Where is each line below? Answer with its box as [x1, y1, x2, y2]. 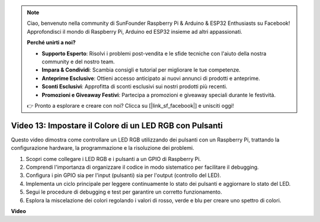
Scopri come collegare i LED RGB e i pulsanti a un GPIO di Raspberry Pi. [25, 155, 201, 162]
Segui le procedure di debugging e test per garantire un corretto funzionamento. [25, 188, 222, 195]
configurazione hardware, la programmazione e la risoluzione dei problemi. [11, 144, 194, 152]
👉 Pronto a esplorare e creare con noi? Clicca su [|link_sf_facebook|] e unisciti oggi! [27, 102, 234, 109]
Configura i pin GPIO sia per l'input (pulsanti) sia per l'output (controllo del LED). [25, 172, 222, 179]
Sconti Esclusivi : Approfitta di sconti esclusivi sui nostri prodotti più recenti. [41, 83, 228, 90]
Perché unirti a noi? [27, 39, 76, 46]
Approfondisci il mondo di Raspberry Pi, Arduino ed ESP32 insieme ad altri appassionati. [27, 28, 242, 35]
